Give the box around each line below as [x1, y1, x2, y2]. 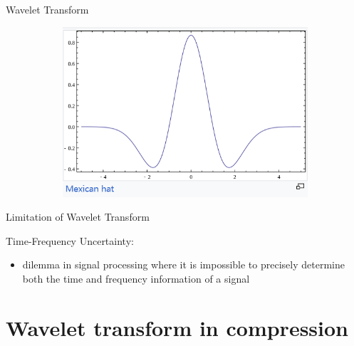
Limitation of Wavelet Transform [6, 209, 150, 224]
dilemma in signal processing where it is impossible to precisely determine [22, 257, 345, 272]
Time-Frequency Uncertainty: [6, 233, 134, 248]
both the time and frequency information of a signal [22, 271, 250, 285]
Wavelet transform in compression [6, 313, 348, 342]
